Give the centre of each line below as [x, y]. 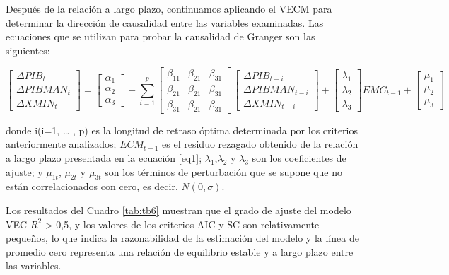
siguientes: [28, 50]
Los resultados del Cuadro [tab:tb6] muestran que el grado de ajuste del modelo [179, 210]
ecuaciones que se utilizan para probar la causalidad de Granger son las [161, 36]
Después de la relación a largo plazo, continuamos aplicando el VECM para [169, 8]
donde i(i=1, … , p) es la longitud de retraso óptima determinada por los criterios [182, 130]
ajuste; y [24, 171]
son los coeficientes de [299, 158]
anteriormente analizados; [61, 144]
